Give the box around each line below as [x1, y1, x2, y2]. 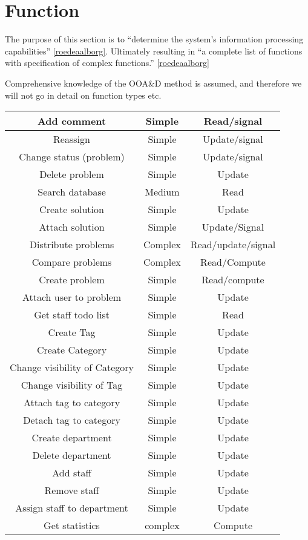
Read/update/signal [190, 237, 276, 252]
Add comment [37, 114, 106, 128]
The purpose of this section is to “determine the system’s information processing [5, 33, 304, 45]
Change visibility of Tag [21, 378, 123, 392]
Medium [145, 185, 180, 199]
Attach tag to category [23, 395, 120, 410]
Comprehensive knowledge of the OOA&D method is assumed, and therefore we [5, 76, 302, 89]
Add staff [52, 466, 91, 480]
